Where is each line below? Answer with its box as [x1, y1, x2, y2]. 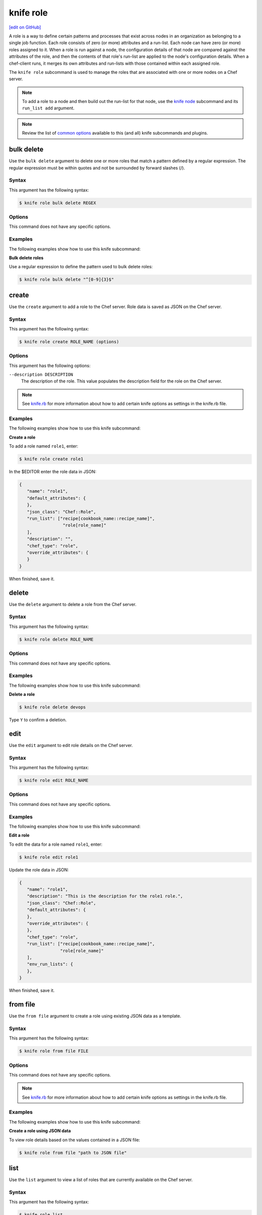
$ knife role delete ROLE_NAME [19, 637, 94, 642]
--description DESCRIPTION [9, 372, 73, 378]
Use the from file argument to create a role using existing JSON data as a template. [9, 1013, 181, 1019]
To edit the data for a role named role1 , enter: [9, 841, 103, 847]
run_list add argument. [22, 105, 75, 111]
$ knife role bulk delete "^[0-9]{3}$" [19, 277, 114, 282]
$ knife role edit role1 [19, 854, 79, 860]
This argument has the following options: [9, 363, 91, 368]
